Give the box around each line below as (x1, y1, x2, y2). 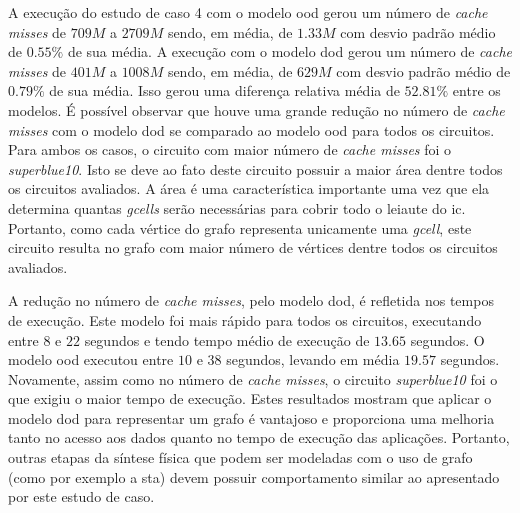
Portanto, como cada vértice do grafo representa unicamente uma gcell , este (8, 217, 472, 238)
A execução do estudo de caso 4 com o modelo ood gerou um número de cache (8, 2, 488, 22)
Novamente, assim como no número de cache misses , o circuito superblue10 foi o (8, 368, 498, 389)
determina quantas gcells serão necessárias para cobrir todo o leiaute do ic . (8, 197, 466, 218)
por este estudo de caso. (8, 486, 155, 507)
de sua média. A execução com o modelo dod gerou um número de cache (67, 41, 513, 62)
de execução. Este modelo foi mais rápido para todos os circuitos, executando (8, 309, 482, 330)
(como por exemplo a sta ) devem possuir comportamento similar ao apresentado (8, 466, 500, 487)
